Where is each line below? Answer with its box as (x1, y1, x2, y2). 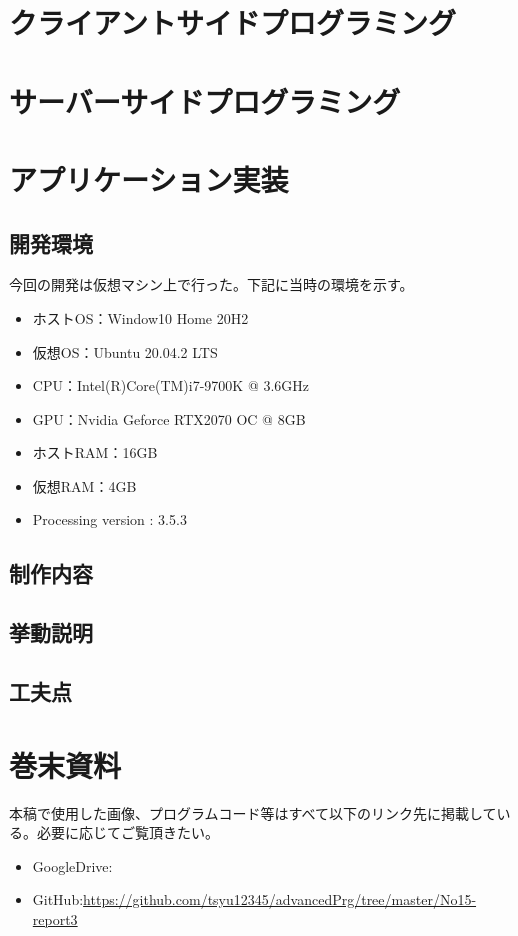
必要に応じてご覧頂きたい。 (36, 822, 219, 843)
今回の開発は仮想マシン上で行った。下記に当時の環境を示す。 (9, 274, 414, 295)
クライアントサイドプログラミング (9, 2, 456, 43)
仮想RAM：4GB (32, 475, 137, 496)
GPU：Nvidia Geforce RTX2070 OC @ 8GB (32, 408, 306, 429)
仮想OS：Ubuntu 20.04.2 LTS (32, 341, 218, 362)
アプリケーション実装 (9, 158, 289, 199)
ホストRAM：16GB (32, 442, 158, 463)
